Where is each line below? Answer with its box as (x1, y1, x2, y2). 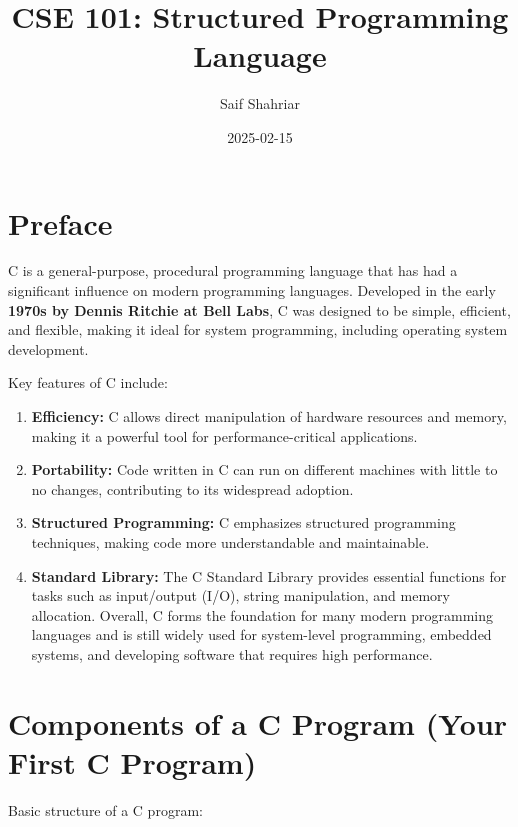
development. (8, 338, 89, 359)
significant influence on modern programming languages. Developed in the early (8, 280, 496, 301)
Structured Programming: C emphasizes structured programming (31, 512, 456, 533)
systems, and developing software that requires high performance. (31, 643, 433, 664)
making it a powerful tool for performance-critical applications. (31, 425, 418, 446)
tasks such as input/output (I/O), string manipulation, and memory (31, 585, 450, 606)
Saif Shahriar (220, 93, 300, 114)
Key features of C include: (8, 372, 168, 393)
